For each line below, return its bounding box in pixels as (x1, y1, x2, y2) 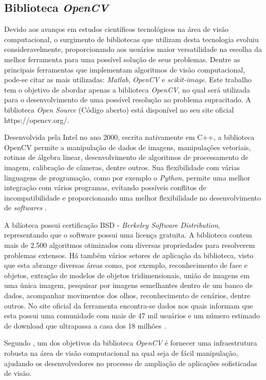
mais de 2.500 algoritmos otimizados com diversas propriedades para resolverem (4, 240, 255, 250)
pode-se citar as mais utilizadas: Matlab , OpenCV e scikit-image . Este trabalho (4, 74, 252, 85)
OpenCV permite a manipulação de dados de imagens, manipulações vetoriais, (4, 141, 251, 152)
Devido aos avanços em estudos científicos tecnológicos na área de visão (4, 24, 229, 34)
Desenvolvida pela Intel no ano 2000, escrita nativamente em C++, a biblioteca (4, 132, 255, 142)
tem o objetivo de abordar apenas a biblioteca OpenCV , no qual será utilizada (4, 84, 250, 95)
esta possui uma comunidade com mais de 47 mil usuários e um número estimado (4, 310, 260, 321)
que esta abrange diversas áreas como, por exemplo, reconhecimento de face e (4, 260, 248, 270)
